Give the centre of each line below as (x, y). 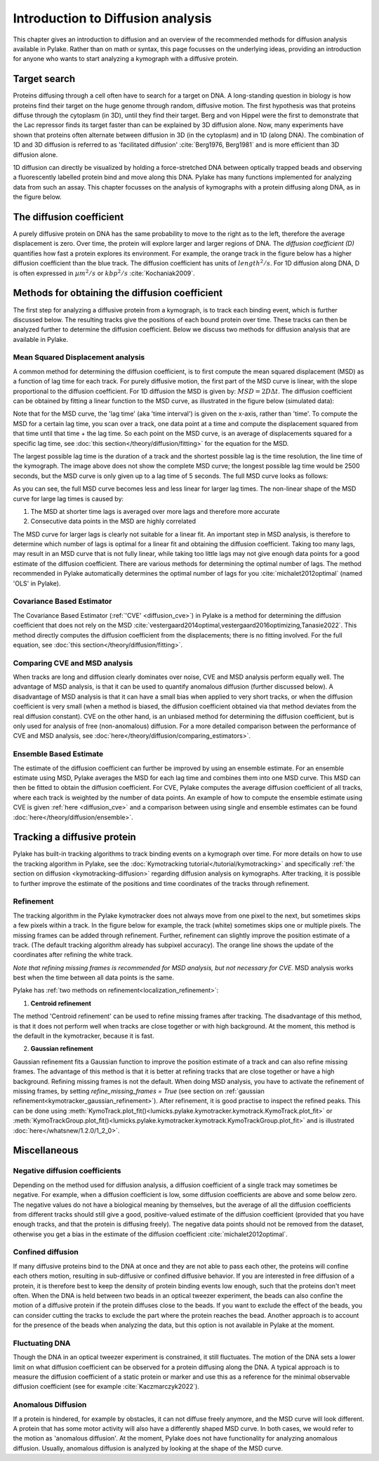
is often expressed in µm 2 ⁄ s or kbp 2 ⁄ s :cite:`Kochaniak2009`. (104, 272)
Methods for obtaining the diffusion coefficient (118, 293)
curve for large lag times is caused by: (68, 498)
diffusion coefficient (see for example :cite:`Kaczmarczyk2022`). (106, 1387)
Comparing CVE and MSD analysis (73, 663)
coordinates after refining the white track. (73, 955)
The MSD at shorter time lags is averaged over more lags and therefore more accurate (155, 511)
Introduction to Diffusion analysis (112, 18)
